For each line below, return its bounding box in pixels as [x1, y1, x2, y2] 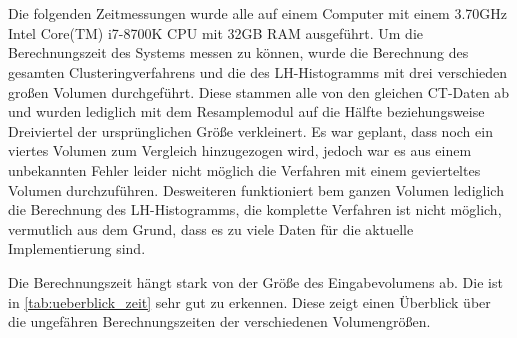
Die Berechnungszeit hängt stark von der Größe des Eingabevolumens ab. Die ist [8, 271, 503, 292]
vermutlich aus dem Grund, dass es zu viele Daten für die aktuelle [8, 218, 414, 239]
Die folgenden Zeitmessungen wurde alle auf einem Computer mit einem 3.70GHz [8, 3, 508, 24]
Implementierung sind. [8, 238, 146, 259]
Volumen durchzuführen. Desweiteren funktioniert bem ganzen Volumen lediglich [8, 179, 504, 200]
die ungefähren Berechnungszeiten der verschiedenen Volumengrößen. [8, 311, 431, 332]
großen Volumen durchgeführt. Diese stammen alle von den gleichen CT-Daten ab [8, 81, 510, 102]
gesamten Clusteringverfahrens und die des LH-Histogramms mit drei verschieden [8, 61, 508, 82]
